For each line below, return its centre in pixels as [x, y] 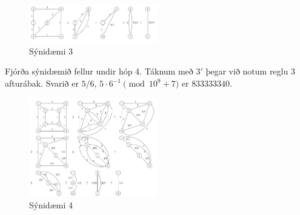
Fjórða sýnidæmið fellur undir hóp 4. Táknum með [99, 71]
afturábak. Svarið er [42, 83]
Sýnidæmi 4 [51, 204]
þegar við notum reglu [247, 71]
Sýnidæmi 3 [51, 51]
